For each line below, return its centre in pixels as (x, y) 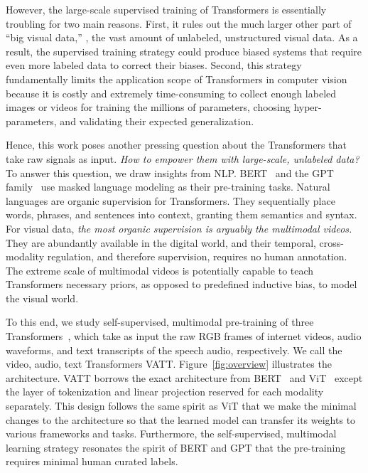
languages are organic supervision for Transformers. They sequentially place (171, 200)
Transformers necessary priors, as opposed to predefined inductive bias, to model (182, 284)
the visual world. (42, 298)
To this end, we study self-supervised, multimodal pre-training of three (160, 322)
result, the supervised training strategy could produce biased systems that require (184, 51)
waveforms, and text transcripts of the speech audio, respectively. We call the (174, 350)
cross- (331, 242)
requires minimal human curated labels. (92, 461)
